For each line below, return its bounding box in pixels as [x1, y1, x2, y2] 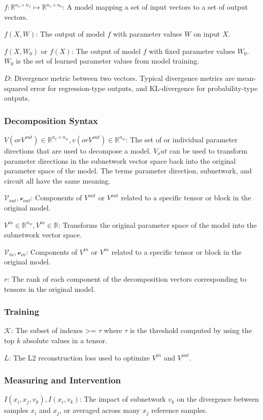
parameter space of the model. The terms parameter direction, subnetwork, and [4, 165, 252, 176]
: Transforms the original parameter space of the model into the [58, 219, 257, 230]
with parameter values [113, 28, 182, 39]
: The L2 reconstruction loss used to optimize [9, 352, 150, 363]
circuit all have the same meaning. [4, 175, 111, 186]
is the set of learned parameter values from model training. [16, 55, 200, 66]
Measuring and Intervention [4, 374, 121, 386]
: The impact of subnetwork [79, 394, 166, 404]
